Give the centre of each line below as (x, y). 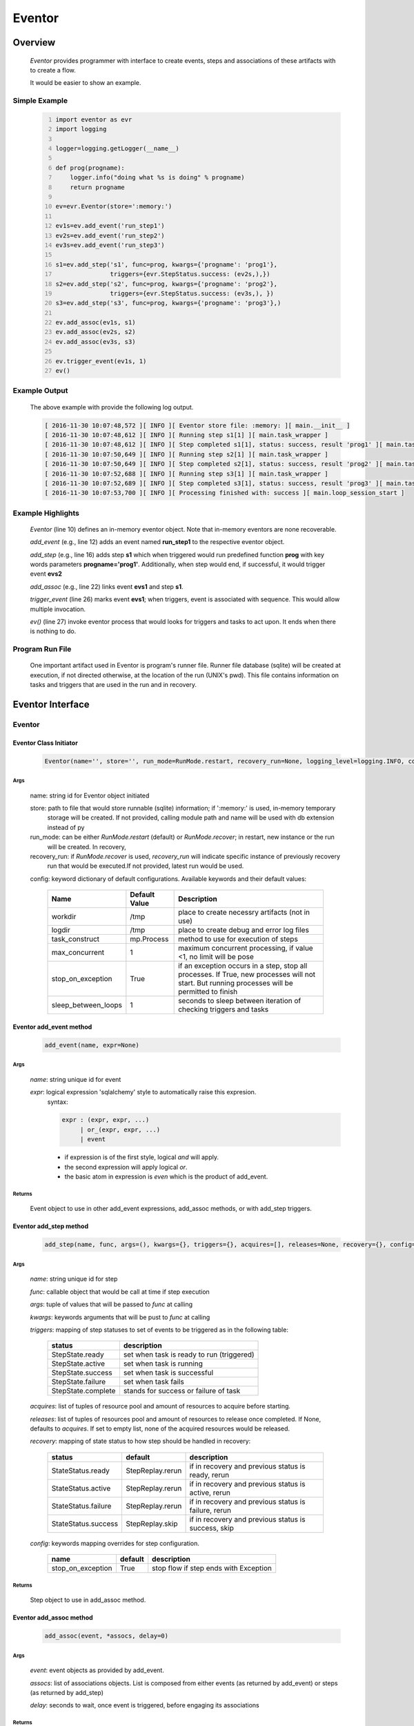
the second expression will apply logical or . (126, 1167)
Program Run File (42, 649)
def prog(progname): (90, 168)
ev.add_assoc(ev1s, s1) (96, 322)
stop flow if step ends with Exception (212, 1569)
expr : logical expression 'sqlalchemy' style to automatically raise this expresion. (143, 1092)
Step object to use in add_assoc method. (88, 1600)
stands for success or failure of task (182, 1391)
